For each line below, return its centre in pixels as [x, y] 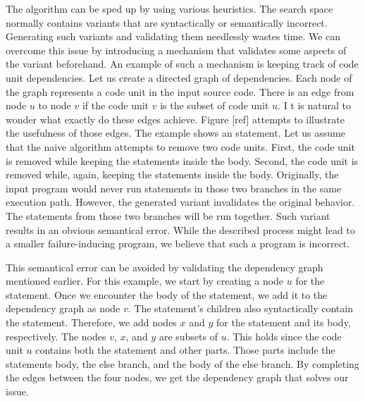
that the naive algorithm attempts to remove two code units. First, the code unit [180, 146]
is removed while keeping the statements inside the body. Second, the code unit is [182, 160]
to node [55, 105]
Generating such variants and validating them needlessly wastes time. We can [173, 36]
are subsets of [188, 336]
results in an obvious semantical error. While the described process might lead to [180, 229]
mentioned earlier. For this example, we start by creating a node [145, 281]
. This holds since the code [284, 336]
